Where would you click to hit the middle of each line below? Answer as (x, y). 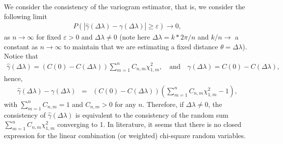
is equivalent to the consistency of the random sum (152, 114)
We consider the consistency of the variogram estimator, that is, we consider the (125, 6)
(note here (135, 37)
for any (126, 104)
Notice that (21, 56)
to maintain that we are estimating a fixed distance (141, 46)
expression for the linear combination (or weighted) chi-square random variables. (125, 135)
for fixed (49, 37)
